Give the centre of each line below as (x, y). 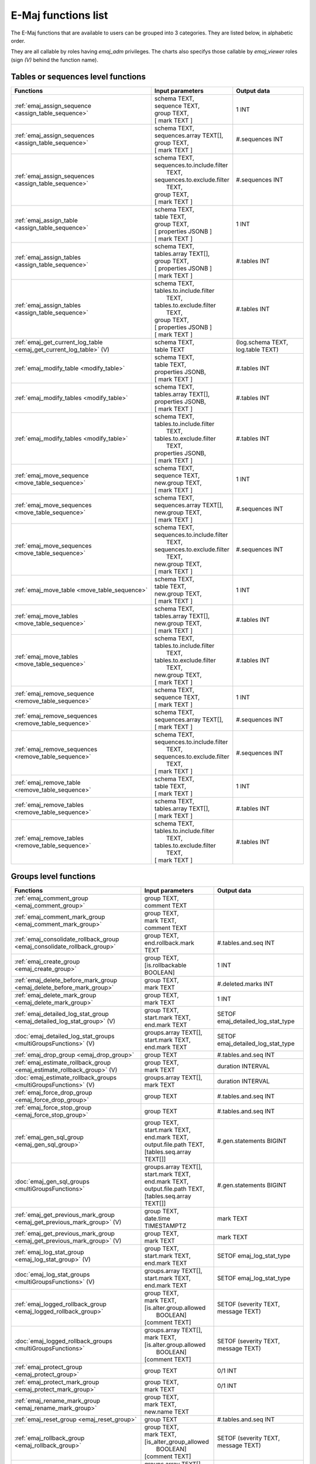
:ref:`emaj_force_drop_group (53, 1093)
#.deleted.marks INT (245, 984)
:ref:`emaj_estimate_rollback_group (63, 1063)
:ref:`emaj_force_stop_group (53, 1108)
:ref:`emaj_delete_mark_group (55, 996)
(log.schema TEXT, (262, 342)
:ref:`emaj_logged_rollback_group (60, 1304)
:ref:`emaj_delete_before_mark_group (66, 980)
